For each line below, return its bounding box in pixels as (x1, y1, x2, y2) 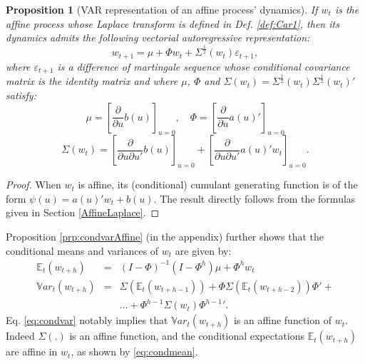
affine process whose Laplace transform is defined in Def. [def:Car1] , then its (6, 16, 339, 31)
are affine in (6, 344, 58, 359)
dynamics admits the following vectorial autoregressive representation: (6, 30, 310, 45)
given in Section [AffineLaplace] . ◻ (6, 205, 160, 220)
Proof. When (6, 177, 61, 192)
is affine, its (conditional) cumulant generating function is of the (78, 177, 358, 192)
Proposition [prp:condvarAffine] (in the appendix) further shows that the (6, 228, 324, 243)
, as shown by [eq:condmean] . (71, 344, 198, 359)
